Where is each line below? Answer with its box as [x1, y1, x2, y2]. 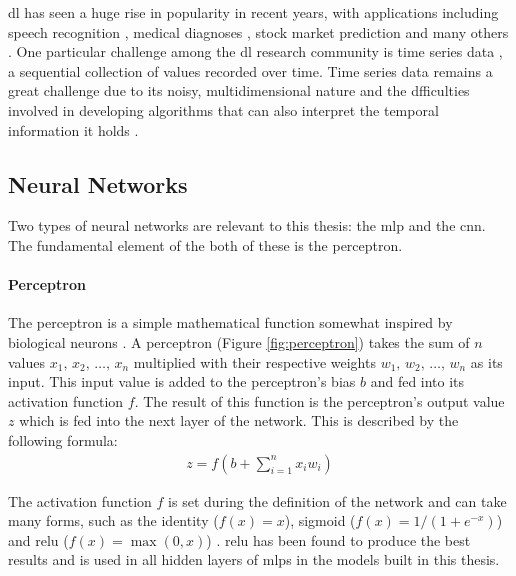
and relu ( [8, 529, 69, 550]
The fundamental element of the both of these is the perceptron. [8, 234, 403, 255]
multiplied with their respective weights [133, 351, 376, 372]
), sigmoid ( [284, 510, 356, 531]
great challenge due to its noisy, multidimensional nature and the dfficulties [8, 80, 470, 101]
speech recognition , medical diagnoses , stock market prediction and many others [8, 21, 509, 42]
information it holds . [8, 119, 139, 140]
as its [470, 351, 503, 372]
